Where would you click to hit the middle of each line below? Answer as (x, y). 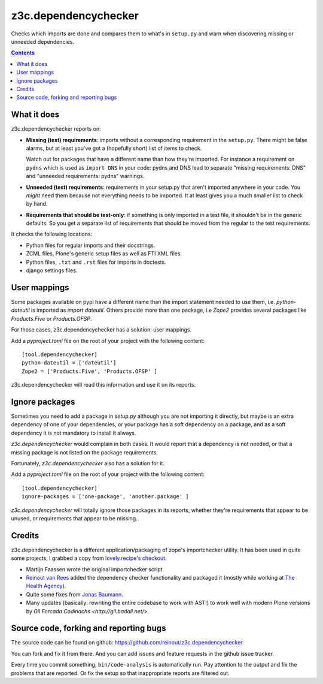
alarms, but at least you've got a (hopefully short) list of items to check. (114, 148)
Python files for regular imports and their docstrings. (91, 245)
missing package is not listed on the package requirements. (85, 452)
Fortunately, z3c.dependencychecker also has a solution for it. (88, 463)
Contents (23, 53)
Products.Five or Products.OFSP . (51, 318)
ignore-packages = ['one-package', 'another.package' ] (105, 497)
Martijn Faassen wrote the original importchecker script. (95, 569)
